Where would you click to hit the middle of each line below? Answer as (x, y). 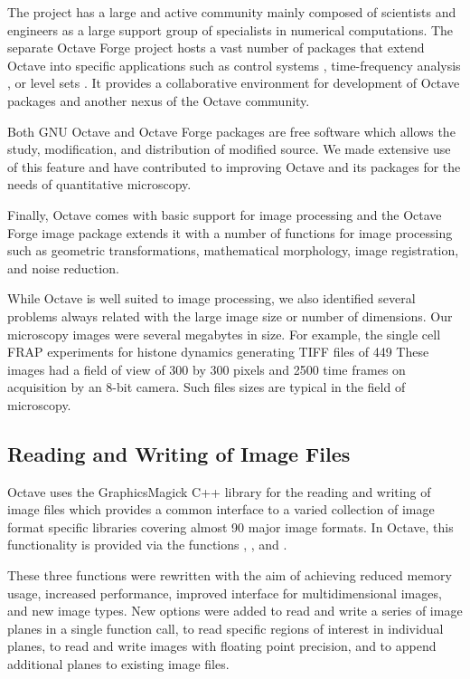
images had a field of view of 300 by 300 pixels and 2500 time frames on (207, 369)
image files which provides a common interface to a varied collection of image (221, 509)
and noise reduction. (63, 268)
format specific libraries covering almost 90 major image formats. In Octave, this (230, 526)
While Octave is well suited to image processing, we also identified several (211, 298)
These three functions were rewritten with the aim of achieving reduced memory (230, 575)
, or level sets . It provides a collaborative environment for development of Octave (234, 83)
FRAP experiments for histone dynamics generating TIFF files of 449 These (218, 352)
